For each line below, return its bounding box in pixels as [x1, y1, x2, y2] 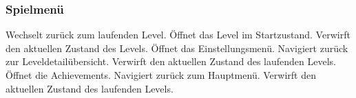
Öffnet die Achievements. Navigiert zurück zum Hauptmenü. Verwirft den [6, 68, 316, 82]
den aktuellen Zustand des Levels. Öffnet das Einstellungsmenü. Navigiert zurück [6, 40, 348, 55]
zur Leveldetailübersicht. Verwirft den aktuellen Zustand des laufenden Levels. [6, 54, 336, 69]
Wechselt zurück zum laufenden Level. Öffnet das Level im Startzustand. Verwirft [6, 27, 350, 42]
